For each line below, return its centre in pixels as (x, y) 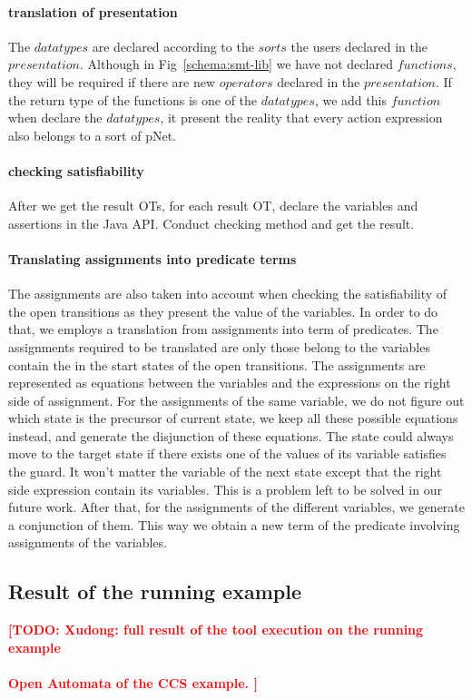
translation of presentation (93, 11)
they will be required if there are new (112, 81)
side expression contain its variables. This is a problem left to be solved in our (225, 489)
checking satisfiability (76, 170)
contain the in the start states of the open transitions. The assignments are (217, 364)
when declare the (55, 118)
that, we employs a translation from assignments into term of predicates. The (223, 329)
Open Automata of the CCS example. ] (133, 683)
